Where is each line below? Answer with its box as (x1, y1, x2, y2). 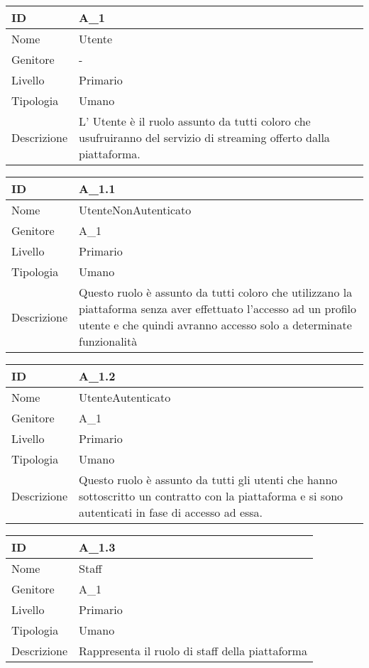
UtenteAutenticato (79, 389, 171, 405)
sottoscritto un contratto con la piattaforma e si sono (79, 488, 343, 504)
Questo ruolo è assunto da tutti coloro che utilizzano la (79, 284, 353, 300)
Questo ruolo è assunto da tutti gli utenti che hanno (79, 471, 338, 488)
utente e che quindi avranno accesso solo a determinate (79, 317, 352, 333)
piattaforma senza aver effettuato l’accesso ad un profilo (79, 300, 357, 317)
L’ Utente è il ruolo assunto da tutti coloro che (79, 113, 311, 129)
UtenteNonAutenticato (79, 202, 192, 218)
